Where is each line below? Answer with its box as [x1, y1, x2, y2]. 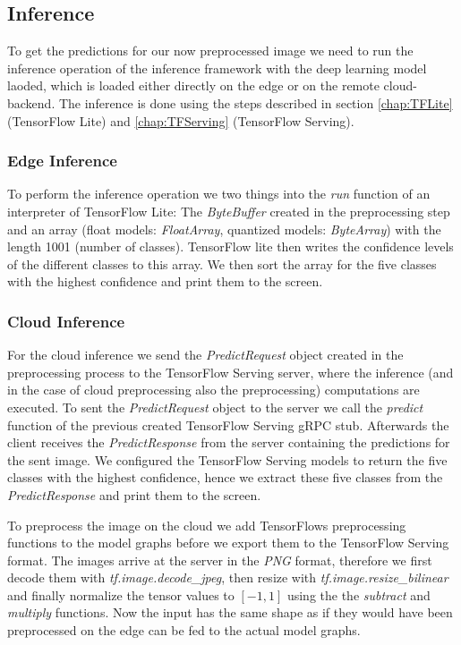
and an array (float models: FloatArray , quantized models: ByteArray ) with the [7, 219, 441, 238]
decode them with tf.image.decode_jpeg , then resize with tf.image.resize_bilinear [7, 568, 448, 587]
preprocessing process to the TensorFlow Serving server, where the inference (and [7, 362, 454, 381]
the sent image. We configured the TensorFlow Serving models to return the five [7, 450, 448, 469]
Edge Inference [7, 149, 117, 172]
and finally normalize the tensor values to [7, 585, 235, 604]
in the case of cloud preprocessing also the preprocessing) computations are [7, 380, 420, 399]
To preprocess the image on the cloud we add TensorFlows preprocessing [7, 515, 406, 534]
